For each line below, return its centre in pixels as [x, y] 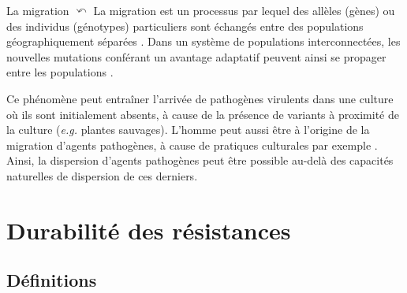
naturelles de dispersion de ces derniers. [102, 175]
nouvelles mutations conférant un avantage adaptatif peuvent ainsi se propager [196, 56]
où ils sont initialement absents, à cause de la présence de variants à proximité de [203, 114]
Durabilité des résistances [149, 230]
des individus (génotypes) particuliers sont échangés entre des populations [185, 26]
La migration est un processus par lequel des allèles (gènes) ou [244, 10]
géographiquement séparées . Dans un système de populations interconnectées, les [203, 41]
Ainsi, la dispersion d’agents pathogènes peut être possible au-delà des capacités [200, 160]
